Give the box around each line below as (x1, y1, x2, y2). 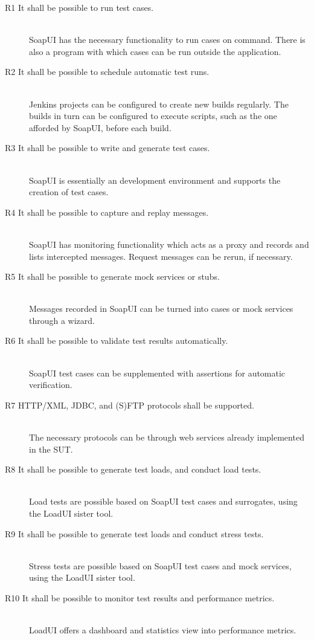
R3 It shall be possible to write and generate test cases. (5, 141, 210, 154)
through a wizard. (29, 314, 95, 326)
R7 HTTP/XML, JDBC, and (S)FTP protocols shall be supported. (5, 398, 254, 411)
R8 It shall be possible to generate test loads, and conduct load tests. (5, 463, 261, 476)
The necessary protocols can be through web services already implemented (29, 431, 304, 444)
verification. (29, 378, 72, 391)
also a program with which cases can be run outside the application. (29, 45, 281, 57)
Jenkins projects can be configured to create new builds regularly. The (29, 97, 289, 110)
